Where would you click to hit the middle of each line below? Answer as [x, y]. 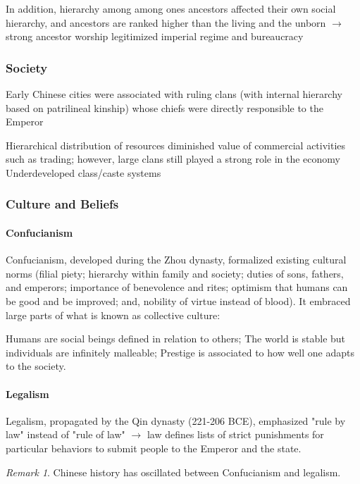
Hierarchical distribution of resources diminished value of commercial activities [176, 145]
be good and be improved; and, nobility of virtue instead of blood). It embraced [178, 300]
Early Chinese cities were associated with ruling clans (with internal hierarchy [174, 94]
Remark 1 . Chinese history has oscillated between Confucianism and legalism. [173, 472]
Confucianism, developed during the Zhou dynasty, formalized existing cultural [176, 260]
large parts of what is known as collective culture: [113, 315]
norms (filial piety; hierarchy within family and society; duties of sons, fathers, [175, 273]
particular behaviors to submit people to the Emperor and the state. [154, 448]
